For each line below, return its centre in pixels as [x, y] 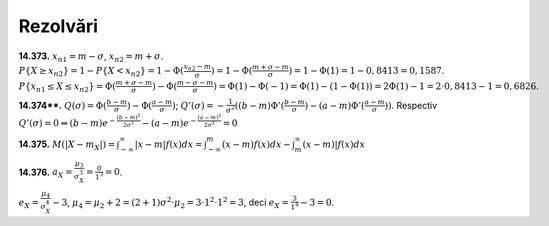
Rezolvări [58, 26]
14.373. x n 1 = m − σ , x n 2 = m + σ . [91, 57]
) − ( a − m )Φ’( [334, 105]
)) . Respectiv [411, 105]
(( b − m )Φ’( [259, 105]
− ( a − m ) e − [169, 122]
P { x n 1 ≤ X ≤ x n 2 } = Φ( [67, 87]
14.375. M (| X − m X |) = [67, 145]
